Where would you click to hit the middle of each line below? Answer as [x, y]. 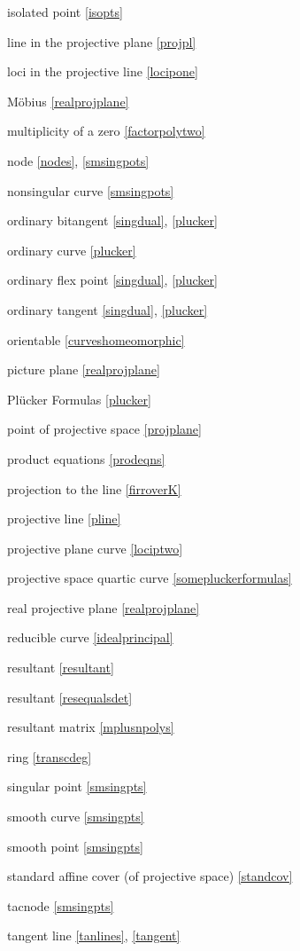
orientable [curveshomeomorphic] [96, 339]
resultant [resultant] [61, 668]
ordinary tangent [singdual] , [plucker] [108, 309]
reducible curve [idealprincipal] [90, 637]
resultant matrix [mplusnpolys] [91, 727]
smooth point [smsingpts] [75, 846]
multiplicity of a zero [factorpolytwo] [106, 131]
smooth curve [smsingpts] [76, 817]
